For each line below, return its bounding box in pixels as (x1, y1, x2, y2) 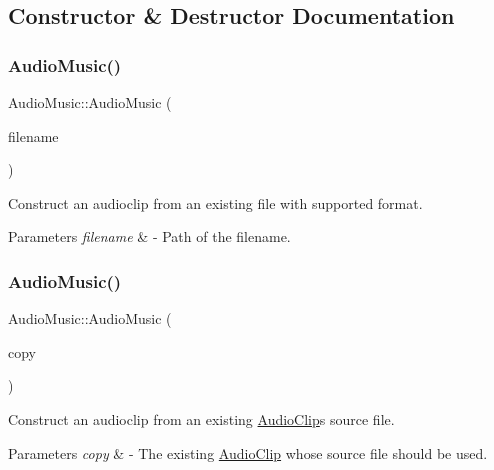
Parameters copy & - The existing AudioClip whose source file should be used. (8, 442, 488, 463)
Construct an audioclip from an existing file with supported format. (8, 192, 423, 213)
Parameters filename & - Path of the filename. (8, 226, 291, 247)
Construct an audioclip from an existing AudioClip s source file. (8, 408, 395, 429)
